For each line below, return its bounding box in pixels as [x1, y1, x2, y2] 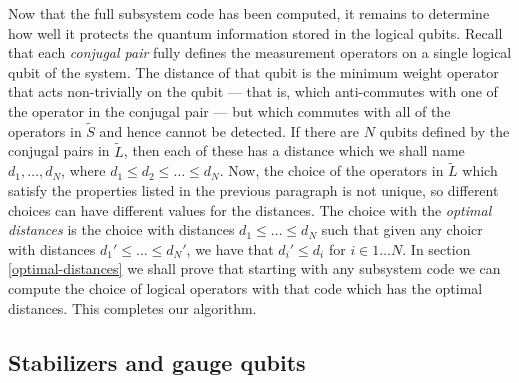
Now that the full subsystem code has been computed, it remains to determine [8, 3, 490, 23]
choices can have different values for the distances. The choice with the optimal [8, 199, 492, 220]
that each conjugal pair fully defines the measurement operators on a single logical [8, 42, 512, 63]
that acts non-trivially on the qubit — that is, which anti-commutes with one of [8, 81, 498, 102]
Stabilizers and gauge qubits [8, 346, 306, 377]
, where [61, 160, 106, 181]
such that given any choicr [321, 219, 483, 240]
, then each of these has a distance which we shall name [123, 140, 465, 161]
